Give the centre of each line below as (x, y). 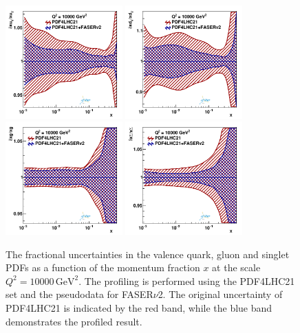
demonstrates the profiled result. (74, 321)
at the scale (236, 267)
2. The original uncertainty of (220, 294)
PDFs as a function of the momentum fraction (103, 267)
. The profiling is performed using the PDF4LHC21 (187, 280)
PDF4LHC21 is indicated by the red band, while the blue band (139, 307)
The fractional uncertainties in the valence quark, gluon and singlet (148, 254)
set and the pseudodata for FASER (79, 294)
